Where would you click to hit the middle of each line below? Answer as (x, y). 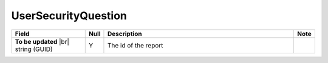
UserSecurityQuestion (69, 16)
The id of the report (135, 45)
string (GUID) (34, 49)
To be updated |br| (42, 41)
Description (125, 34)
